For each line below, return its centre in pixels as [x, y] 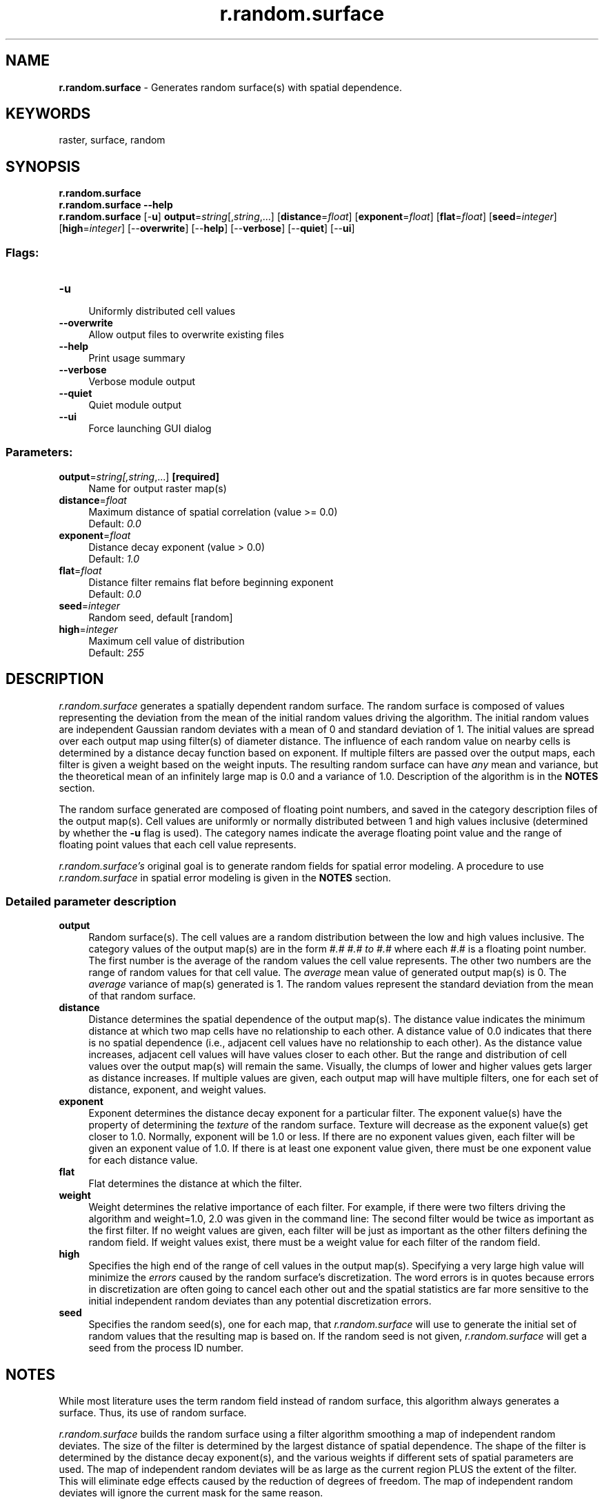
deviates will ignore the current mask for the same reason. [191, 1493]
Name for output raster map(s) [158, 488]
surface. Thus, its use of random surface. [153, 1413]
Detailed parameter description [91, 901]
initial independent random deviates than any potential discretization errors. [260, 1301]
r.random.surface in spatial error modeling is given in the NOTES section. [225, 877]
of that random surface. [142, 996]
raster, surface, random [112, 140]
